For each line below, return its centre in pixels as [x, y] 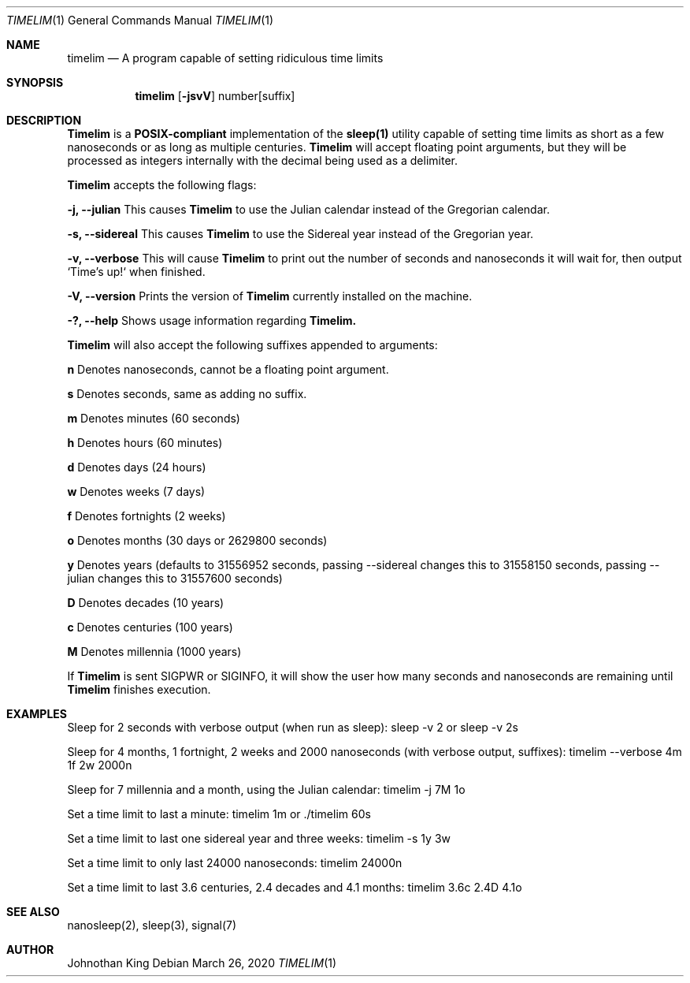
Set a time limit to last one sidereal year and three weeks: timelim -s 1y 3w [259, 838]
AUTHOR [30, 949]
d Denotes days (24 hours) [137, 467]
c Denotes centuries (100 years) [150, 627]
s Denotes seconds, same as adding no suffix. [187, 394]
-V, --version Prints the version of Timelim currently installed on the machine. [270, 296]
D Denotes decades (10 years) [146, 603]
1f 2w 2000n [100, 765]
